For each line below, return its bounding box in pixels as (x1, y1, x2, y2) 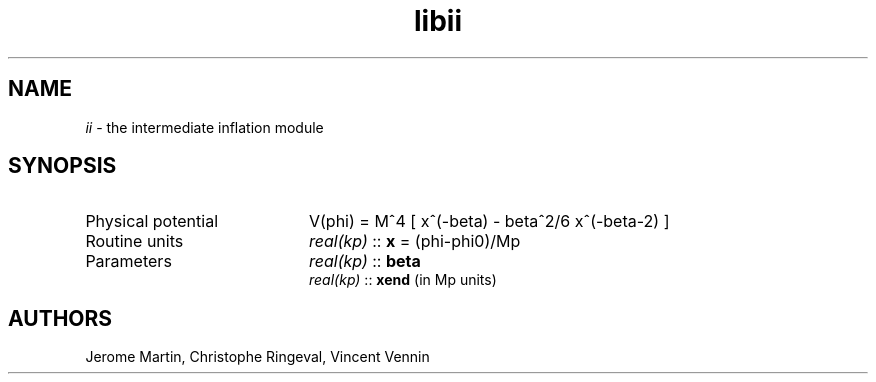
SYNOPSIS (8, 153, 117, 179)
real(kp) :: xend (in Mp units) (309, 271, 497, 289)
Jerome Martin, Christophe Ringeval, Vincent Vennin (85, 348, 430, 366)
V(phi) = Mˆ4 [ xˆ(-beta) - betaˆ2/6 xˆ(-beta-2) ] (308, 211, 670, 232)
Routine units (85, 231, 184, 252)
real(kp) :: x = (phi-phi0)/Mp (308, 231, 521, 252)
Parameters (85, 251, 172, 272)
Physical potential (85, 211, 219, 232)
